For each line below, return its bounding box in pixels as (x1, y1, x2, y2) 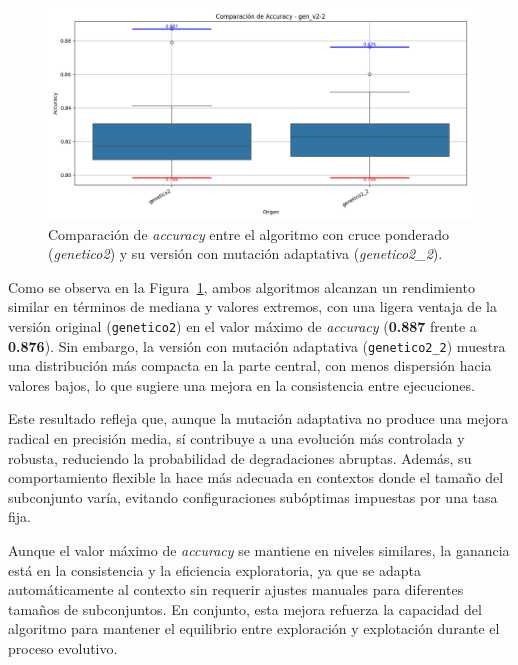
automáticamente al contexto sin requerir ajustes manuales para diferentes (8, 579, 464, 600)
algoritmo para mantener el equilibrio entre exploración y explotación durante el (8, 618, 500, 639)
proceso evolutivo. (8, 638, 118, 658)
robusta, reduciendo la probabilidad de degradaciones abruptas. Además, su (8, 447, 472, 468)
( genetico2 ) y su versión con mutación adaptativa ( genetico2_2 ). (48, 243, 443, 264)
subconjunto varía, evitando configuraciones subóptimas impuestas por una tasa (8, 486, 498, 507)
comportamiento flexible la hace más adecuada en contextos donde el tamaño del (8, 467, 504, 488)
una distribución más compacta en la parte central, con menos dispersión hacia (8, 355, 492, 376)
